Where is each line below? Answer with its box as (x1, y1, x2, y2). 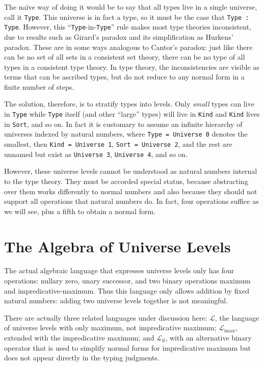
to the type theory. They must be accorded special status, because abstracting (4, 175, 248, 186)
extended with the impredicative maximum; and (4, 332, 154, 343)
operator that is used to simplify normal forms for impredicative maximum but (4, 342, 251, 353)
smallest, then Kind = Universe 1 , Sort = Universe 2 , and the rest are (4, 139, 232, 149)
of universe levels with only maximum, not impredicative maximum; (4, 322, 217, 333)
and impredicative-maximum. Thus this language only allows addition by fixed (4, 285, 249, 296)
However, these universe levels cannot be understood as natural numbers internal (4, 166, 257, 176)
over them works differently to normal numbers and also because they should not (4, 186, 257, 196)
